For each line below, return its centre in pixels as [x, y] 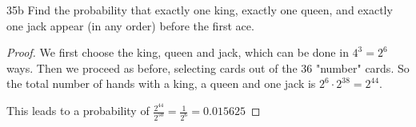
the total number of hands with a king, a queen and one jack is [161, 83]
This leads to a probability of [78, 111]
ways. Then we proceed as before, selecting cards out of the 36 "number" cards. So [208, 67]
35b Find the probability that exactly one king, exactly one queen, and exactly [200, 10]
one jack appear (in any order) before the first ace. [130, 25]
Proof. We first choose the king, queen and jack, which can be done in [178, 52]
